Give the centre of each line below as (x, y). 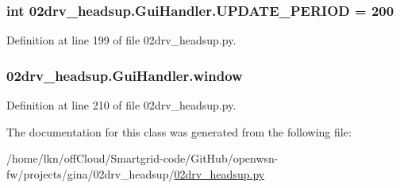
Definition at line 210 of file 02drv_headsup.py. (121, 105)
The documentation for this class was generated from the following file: (179, 131)
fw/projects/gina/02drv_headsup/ (90, 173)
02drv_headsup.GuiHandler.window (125, 75)
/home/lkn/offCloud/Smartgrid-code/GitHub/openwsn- (142, 158)
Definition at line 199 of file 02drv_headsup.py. (121, 40)
